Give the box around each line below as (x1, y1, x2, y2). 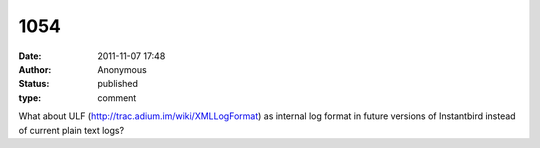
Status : (18, 78, 50, 90)
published (97, 78, 139, 90)
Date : (18, 50, 42, 62)
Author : (18, 63, 52, 75)
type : (18, 91, 42, 104)
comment (97, 91, 137, 104)
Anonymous (97, 63, 147, 75)
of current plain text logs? (18, 124, 125, 136)
